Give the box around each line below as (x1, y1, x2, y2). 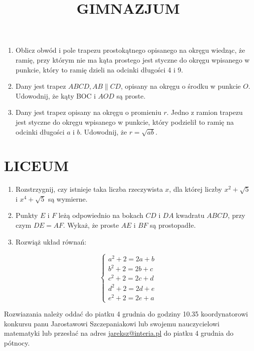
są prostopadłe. (149, 220, 196, 230)
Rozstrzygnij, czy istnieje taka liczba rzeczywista (15, 184, 163, 194)
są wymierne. (48, 193, 88, 204)
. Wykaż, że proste (63, 220, 119, 230)
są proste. (116, 90, 145, 101)
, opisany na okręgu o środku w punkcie (120, 81, 241, 91)
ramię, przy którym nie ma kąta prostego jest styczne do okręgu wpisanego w (15, 54, 250, 65)
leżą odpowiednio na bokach (58, 210, 144, 220)
